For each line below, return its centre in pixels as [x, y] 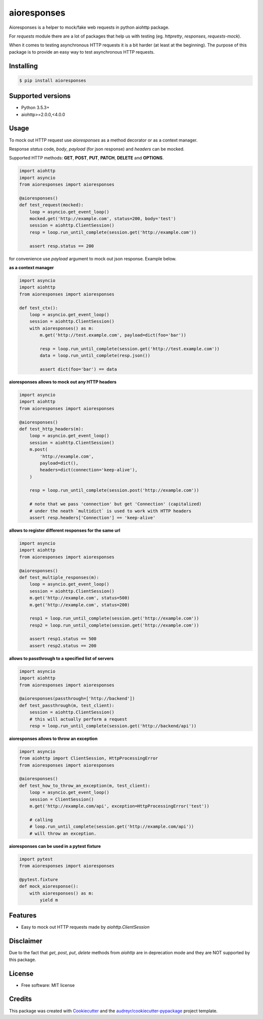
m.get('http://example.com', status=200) [80, 605]
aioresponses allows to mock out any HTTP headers [63, 382]
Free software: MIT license [48, 985]
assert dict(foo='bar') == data [78, 369]
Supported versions [40, 96]
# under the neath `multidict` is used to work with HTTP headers [111, 511]
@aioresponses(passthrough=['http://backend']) [77, 699]
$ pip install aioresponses [53, 80]
